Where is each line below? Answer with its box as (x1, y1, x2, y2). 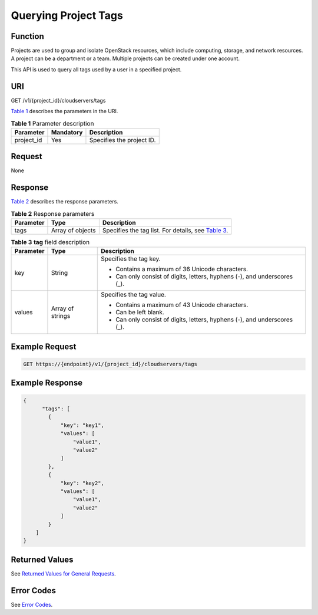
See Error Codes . (11, 601, 53, 608)
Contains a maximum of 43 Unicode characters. (115, 301, 249, 309)
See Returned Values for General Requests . (11, 570, 116, 577)
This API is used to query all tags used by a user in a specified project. (11, 65, 182, 73)
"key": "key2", (60, 479, 104, 486)
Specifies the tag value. (101, 291, 166, 299)
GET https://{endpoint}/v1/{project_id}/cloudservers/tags (23, 361, 197, 368)
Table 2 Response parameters (11, 209, 95, 218)
